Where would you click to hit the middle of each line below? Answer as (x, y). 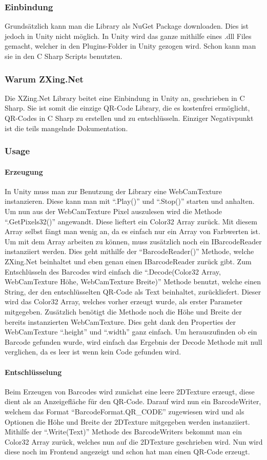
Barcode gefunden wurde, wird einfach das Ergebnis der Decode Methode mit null (133, 341)
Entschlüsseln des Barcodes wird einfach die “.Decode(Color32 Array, (113, 271)
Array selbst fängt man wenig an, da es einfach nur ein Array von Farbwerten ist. (132, 231)
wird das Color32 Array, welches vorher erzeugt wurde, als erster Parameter (124, 301)
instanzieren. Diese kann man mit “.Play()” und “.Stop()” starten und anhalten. (130, 201)
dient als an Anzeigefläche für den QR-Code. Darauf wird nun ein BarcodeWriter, (133, 401)
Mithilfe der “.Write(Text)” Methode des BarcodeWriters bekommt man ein (123, 432)
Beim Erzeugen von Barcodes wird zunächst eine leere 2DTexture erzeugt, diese (130, 391)
